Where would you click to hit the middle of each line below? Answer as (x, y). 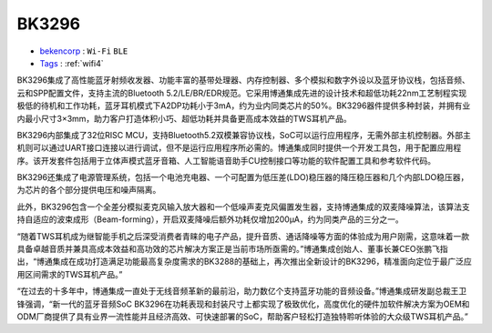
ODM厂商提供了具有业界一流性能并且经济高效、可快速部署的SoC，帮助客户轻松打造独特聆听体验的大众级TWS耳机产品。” (243, 316)
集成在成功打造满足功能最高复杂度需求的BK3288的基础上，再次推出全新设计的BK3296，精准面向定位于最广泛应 (262, 262)
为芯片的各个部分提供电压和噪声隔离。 (89, 190)
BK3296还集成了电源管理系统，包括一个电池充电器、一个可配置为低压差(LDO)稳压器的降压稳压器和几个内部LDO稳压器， (243, 177)
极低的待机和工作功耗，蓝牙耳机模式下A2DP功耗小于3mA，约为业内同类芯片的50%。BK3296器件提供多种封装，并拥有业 (244, 106)
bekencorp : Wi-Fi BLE (84, 51)
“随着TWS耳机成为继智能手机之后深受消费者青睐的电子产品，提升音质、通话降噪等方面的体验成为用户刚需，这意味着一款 (243, 236)
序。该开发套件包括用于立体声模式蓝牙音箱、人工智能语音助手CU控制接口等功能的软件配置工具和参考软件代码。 (226, 160)
